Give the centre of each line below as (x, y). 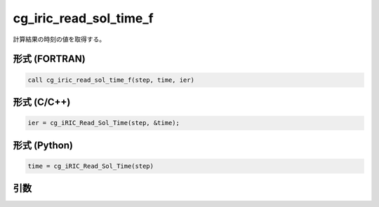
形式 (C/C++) (42, 102)
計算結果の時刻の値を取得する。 (59, 39)
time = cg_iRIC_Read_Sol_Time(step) (91, 166)
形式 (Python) (43, 145)
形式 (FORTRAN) (49, 59)
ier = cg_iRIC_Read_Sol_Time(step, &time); (104, 123)
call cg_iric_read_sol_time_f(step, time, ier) (111, 80)
